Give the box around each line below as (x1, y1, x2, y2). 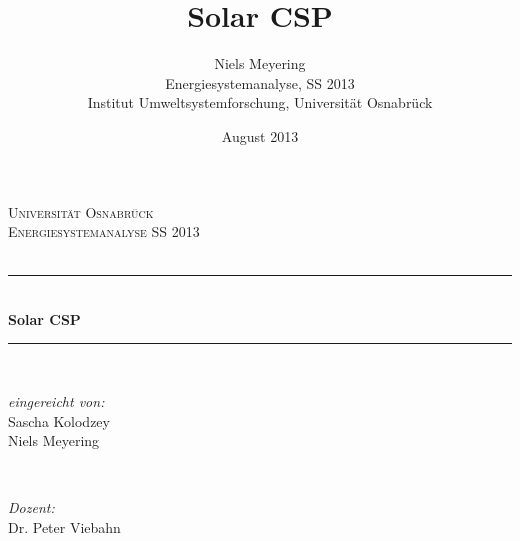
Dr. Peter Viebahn (8, 517, 121, 538)
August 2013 (221, 125, 299, 146)
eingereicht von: (8, 391, 105, 412)
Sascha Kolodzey (8, 410, 110, 431)
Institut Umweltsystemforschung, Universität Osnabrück (87, 92, 433, 113)
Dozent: (8, 497, 55, 518)
